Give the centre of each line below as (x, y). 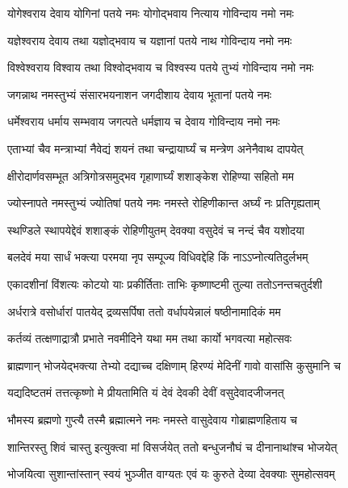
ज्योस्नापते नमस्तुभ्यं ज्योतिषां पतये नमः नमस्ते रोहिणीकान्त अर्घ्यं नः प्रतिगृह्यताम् (164, 203)
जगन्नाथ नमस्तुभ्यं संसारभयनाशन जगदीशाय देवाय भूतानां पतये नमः (140, 94)
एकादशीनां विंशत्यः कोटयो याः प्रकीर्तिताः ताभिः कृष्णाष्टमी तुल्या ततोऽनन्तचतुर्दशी (165, 284)
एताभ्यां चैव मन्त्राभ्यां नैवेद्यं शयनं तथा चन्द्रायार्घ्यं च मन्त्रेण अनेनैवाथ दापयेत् (155, 148)
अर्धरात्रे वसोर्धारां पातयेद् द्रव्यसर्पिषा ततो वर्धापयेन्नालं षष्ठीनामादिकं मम (144, 311)
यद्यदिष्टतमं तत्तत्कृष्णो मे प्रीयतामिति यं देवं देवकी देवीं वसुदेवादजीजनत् (146, 392)
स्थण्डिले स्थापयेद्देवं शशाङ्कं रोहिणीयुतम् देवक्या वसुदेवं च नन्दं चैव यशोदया (156, 229)
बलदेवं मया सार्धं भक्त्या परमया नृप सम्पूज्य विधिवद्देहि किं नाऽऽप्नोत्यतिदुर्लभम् (158, 257)
